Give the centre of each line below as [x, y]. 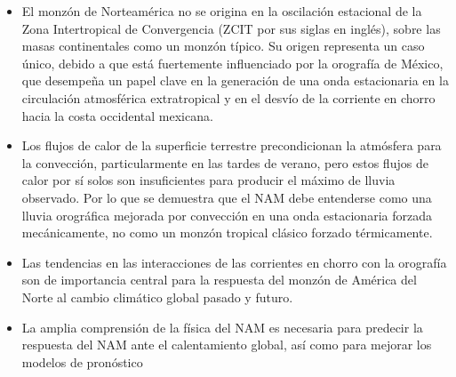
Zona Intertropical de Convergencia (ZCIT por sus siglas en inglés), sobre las [231, 28]
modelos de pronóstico [82, 361]
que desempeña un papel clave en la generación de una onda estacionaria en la [235, 80]
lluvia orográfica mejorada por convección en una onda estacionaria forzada [227, 215]
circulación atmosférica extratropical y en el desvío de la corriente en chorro [228, 97]
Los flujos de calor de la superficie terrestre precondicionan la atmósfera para [232, 145]
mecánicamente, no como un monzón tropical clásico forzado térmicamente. [227, 233]
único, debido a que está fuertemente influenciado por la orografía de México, [232, 63]
